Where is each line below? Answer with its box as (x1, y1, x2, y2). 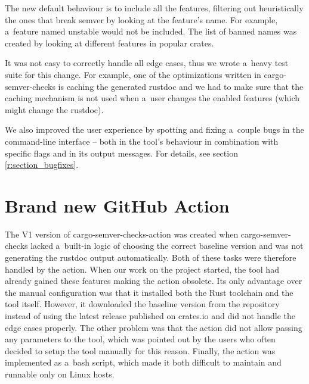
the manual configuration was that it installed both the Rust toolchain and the (5, 286, 293, 298)
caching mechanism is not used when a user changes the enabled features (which (5, 92, 299, 104)
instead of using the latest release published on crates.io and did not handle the (5, 310, 296, 321)
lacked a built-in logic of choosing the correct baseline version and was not (30, 239, 304, 252)
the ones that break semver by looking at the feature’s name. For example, (5, 13, 278, 26)
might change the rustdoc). (5, 103, 104, 115)
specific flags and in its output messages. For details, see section (5, 146, 238, 159)
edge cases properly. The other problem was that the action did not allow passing (5, 321, 302, 333)
